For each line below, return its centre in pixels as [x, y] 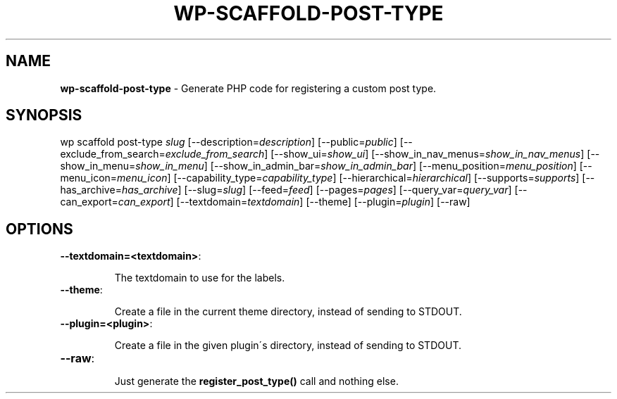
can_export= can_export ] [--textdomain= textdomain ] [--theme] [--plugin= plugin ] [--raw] [265, 202]
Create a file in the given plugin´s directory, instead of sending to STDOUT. [288, 346]
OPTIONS [39, 229]
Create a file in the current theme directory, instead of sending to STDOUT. [288, 312]
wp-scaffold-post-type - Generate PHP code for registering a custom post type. [248, 88]
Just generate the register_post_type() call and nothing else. [256, 381]
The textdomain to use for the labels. [200, 278]
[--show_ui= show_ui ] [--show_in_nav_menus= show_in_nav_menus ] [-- [435, 154]
